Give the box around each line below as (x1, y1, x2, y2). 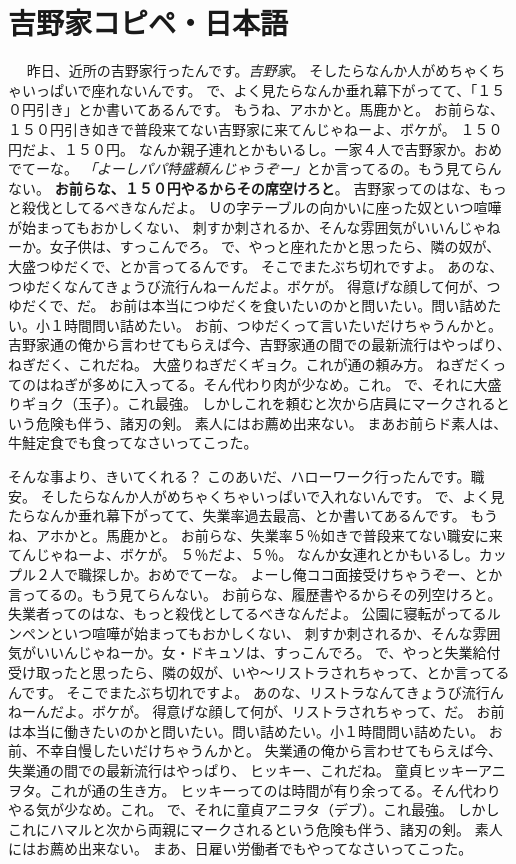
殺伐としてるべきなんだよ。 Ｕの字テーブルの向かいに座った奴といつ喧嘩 (21, 197, 502, 218)
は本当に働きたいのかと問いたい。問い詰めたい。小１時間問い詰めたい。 (8, 720, 484, 741)
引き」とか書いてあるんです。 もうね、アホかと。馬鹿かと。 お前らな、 (35, 99, 504, 120)
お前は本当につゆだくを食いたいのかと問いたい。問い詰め (109, 295, 488, 316)
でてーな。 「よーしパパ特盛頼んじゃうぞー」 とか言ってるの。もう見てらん (8, 158, 502, 179)
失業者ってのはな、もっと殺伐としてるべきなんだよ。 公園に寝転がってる (8, 603, 487, 624)
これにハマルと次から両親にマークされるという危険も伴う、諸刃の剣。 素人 (8, 818, 503, 839)
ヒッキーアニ (422, 759, 506, 780)
